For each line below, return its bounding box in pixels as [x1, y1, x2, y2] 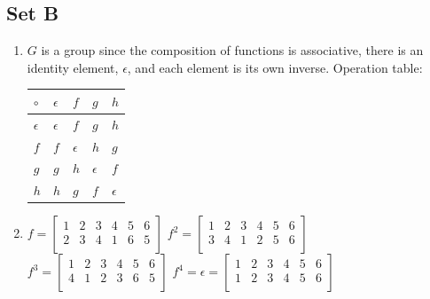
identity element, [27, 58, 119, 76]
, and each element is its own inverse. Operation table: [127, 58, 423, 76]
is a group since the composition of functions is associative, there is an [41, 41, 424, 59]
